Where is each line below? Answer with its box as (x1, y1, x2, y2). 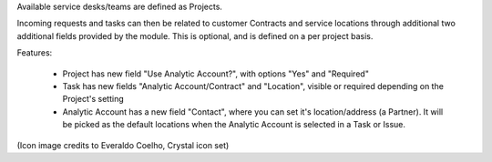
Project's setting (62, 94, 124, 105)
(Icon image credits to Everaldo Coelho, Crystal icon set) (16, 139, 230, 150)
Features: (16, 47, 53, 58)
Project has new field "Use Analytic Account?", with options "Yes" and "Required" (62, 68, 369, 79)
